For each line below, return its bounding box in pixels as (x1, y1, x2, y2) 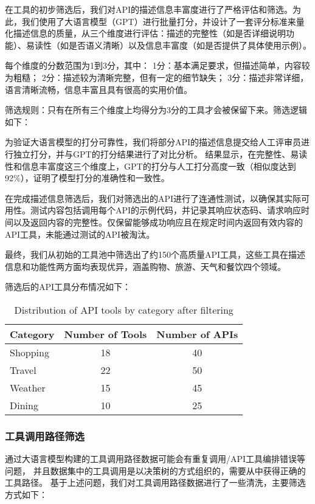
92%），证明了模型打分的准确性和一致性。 (5, 171, 170, 184)
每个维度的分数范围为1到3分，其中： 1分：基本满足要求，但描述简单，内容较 (5, 59, 310, 72)
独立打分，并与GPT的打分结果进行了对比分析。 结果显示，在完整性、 (13, 147, 291, 160)
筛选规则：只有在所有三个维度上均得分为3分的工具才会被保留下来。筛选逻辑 (5, 103, 307, 116)
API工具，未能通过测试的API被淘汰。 (5, 227, 155, 240)
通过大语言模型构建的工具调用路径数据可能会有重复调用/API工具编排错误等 (5, 452, 306, 465)
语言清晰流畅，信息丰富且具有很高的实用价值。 (5, 83, 192, 95)
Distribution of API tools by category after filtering (14, 302, 234, 317)
